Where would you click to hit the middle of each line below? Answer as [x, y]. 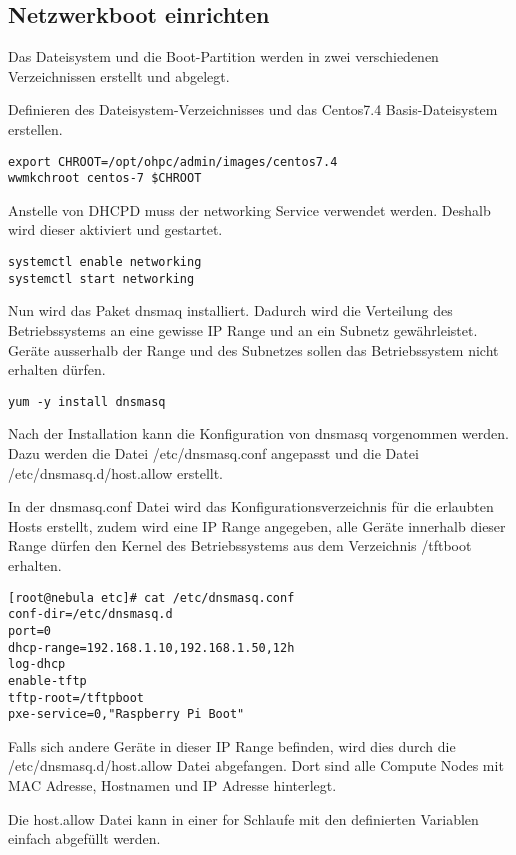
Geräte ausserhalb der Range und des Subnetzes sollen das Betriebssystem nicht [253, 349]
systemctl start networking [101, 278]
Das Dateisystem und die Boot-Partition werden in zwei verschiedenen [223, 56]
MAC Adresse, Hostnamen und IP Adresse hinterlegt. [172, 785]
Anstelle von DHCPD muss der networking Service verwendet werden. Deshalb [249, 209]
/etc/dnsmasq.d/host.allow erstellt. [116, 472]
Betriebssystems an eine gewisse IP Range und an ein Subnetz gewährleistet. [243, 329]
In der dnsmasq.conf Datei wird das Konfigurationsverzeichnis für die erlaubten [251, 506]
